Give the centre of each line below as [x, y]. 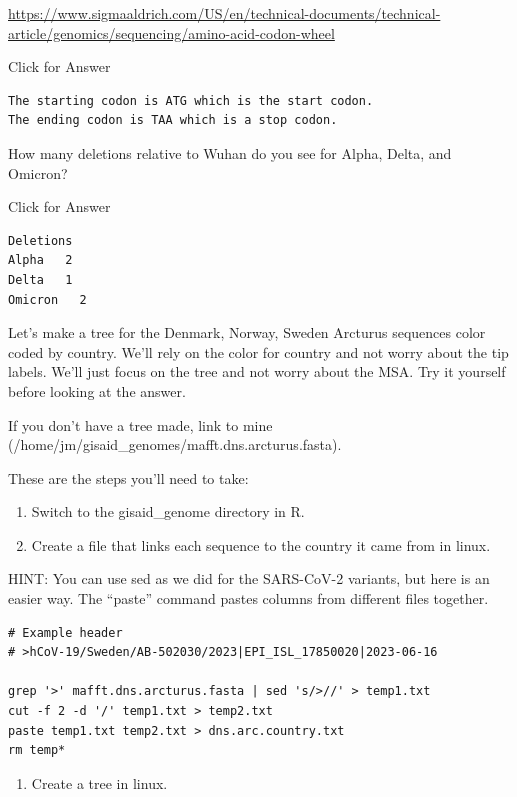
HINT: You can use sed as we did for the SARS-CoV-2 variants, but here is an [249, 578]
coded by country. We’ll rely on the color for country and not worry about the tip [258, 351]
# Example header [65, 632]
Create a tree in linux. [99, 782]
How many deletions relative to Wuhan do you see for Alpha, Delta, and [230, 152]
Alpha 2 [40, 260]
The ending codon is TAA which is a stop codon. [173, 120]
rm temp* [37, 750]
